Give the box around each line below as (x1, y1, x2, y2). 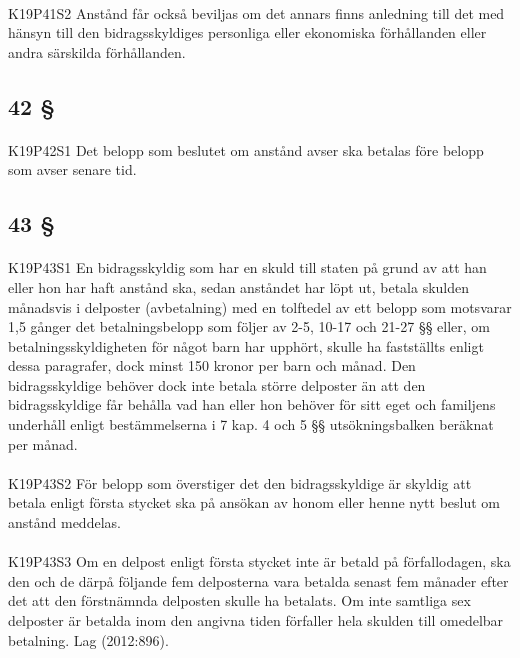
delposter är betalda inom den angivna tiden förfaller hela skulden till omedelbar (8, 610, 504, 630)
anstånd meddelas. (8, 512, 121, 533)
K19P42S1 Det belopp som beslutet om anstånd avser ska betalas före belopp (8, 139, 484, 160)
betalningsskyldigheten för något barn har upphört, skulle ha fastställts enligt (8, 335, 484, 356)
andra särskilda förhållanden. (8, 41, 186, 62)
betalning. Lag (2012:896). (8, 629, 169, 650)
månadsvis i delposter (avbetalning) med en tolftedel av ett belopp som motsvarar (8, 296, 512, 317)
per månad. (8, 433, 78, 454)
